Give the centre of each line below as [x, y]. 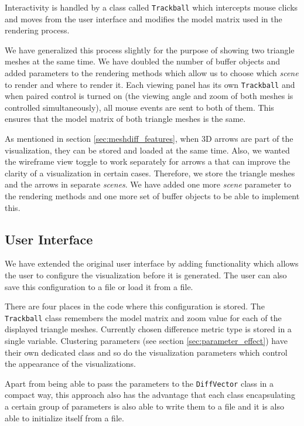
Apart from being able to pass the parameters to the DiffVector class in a [139, 383]
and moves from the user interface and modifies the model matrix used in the [144, 18]
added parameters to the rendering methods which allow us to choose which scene [152, 73]
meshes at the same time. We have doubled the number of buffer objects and [143, 61]
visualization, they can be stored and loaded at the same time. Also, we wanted [147, 150]
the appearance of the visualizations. [70, 364]
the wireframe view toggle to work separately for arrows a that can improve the [148, 161]
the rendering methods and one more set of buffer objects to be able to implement [152, 196]
